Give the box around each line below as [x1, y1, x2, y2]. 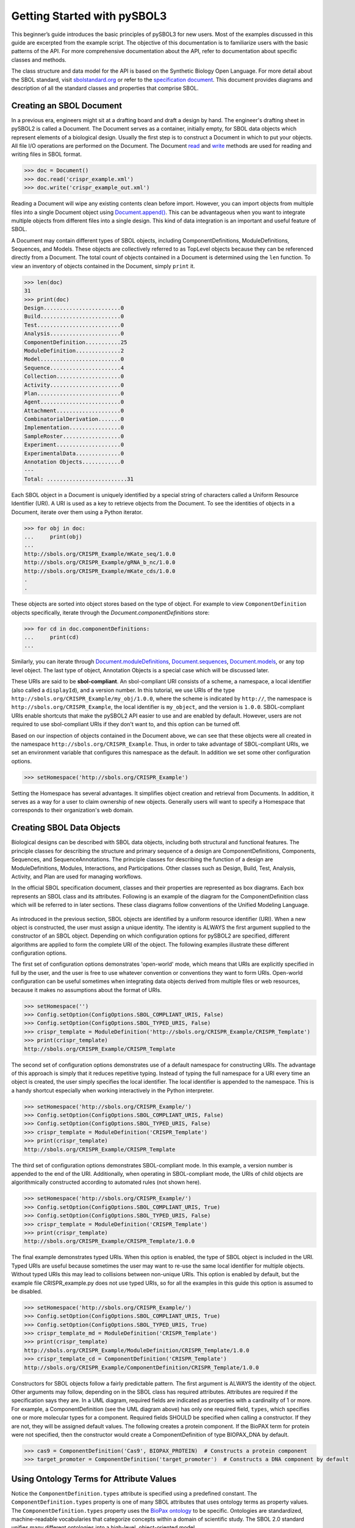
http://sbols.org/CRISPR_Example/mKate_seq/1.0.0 [24, 550, 176, 557]
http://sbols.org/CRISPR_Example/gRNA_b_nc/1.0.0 [24, 559, 176, 566]
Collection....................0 [24, 373, 124, 380]
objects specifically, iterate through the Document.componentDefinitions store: [11, 609, 210, 616]
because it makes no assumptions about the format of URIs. [11, 986, 162, 993]
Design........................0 [24, 304, 124, 311]
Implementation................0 [24, 424, 124, 431]
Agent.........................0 [24, 399, 124, 406]
